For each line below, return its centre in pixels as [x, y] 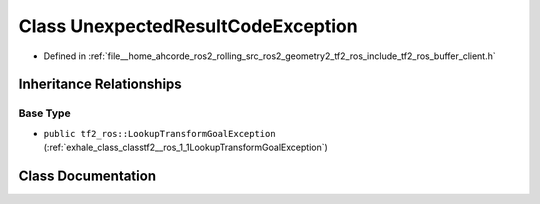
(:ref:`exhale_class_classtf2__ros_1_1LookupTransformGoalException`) [186, 147]
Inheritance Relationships [100, 84]
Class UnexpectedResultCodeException [188, 26]
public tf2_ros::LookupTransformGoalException [159, 133]
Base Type [44, 113]
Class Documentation [87, 175]
